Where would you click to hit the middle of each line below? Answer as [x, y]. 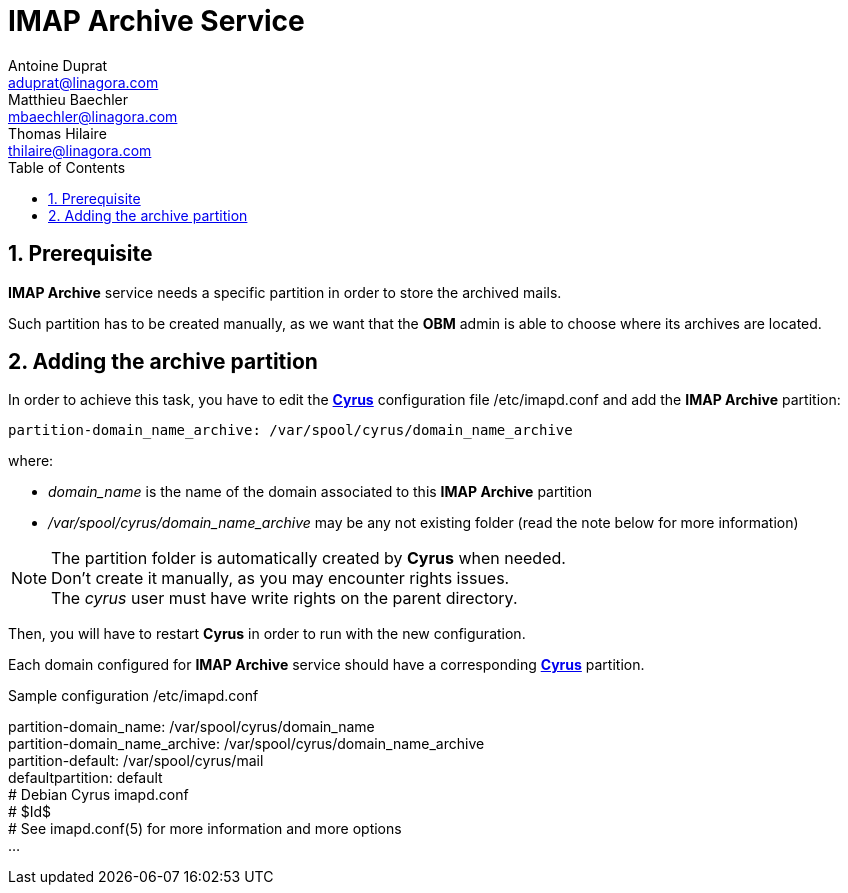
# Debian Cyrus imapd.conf [98, 795]
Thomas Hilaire [57, 133]
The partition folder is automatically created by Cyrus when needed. [308, 558]
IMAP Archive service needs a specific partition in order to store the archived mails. [285, 292]
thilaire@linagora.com [80, 150]
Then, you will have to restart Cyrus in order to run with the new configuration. [267, 634]
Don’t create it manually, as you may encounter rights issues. [280, 578]
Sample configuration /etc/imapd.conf [133, 696]
